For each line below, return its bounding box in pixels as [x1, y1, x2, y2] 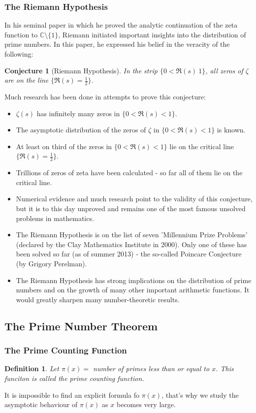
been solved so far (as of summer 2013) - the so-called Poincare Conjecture [16, 249, 242, 259]
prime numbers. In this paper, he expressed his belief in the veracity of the [4, 39, 230, 49]
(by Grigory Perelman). [16, 258, 87, 268]
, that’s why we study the [161, 389, 239, 400]
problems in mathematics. [16, 213, 94, 223]
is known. [217, 125, 246, 135]
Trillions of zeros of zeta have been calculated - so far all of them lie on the [16, 167, 243, 178]
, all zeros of [205, 65, 243, 75]
